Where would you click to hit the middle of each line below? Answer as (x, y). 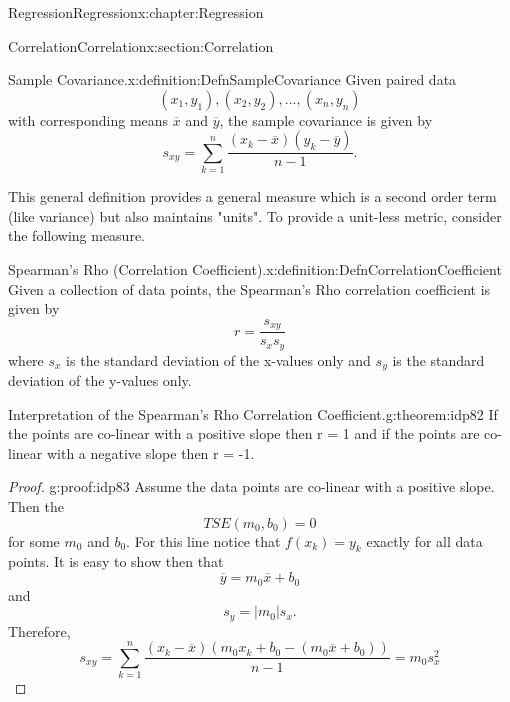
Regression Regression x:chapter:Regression (136, 12)
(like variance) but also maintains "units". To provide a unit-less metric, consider (255, 215)
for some (34, 540)
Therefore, (39, 630)
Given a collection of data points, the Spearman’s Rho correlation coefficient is (249, 288)
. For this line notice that (203, 540)
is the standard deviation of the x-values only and (218, 359)
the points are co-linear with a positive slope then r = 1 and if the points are (244, 433)
